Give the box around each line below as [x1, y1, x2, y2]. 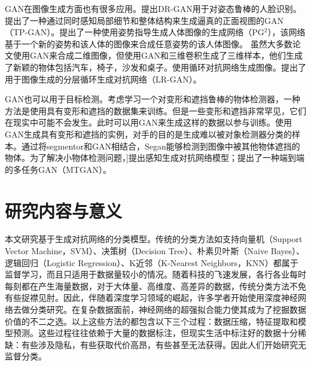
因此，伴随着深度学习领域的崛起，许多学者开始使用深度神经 [63, 291, 298, 304]
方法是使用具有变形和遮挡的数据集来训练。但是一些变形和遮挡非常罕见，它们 [5, 104, 306, 117]
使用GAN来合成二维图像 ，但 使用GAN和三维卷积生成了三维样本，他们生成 [13, 49, 303, 62]
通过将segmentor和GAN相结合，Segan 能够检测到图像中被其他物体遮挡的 [21, 139, 300, 152]
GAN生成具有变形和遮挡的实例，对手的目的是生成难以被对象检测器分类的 [5, 127, 292, 140]
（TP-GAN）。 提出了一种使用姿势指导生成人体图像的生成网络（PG [5, 26, 264, 38]
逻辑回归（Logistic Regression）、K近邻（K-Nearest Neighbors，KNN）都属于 [5, 256, 298, 269]
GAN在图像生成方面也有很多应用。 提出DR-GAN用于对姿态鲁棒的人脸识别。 [5, 2, 301, 14]
